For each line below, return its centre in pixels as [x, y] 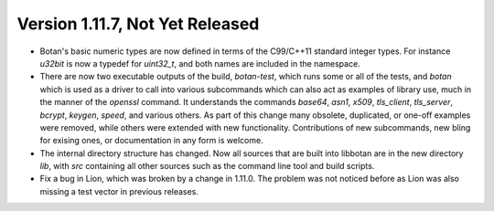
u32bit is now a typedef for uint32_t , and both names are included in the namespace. [200, 63]
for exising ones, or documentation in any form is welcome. [152, 141]
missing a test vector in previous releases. [119, 191]
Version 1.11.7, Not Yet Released [138, 24]
